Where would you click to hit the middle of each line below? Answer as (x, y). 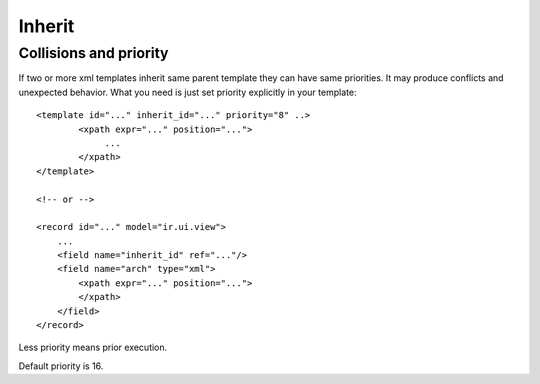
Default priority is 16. (61, 366)
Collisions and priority (93, 53)
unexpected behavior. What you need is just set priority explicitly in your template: (187, 92)
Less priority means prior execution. (93, 347)
